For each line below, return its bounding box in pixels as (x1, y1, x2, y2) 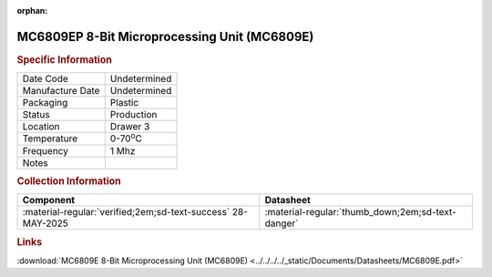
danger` (264, 217, 299, 230)
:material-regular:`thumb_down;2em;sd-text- (264, 206, 457, 219)
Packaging (22, 97, 68, 109)
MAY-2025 (22, 217, 68, 230)
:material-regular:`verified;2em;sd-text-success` (22, 206, 231, 219)
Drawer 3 (109, 120, 150, 133)
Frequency (22, 144, 68, 157)
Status (22, 108, 50, 121)
